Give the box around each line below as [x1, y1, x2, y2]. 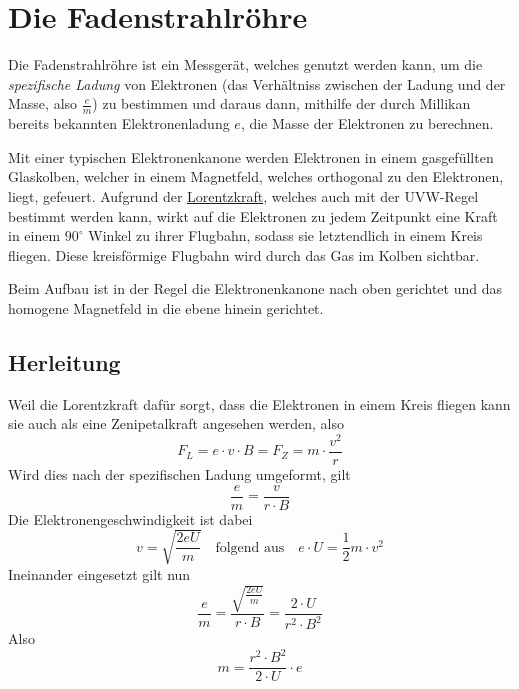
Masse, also [8, 93, 78, 114]
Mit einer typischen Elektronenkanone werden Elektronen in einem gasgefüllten [8, 146, 494, 167]
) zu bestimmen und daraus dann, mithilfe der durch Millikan [92, 93, 471, 114]
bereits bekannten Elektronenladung [8, 113, 230, 134]
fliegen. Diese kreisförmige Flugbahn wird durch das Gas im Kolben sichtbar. [8, 244, 480, 265]
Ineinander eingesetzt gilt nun [8, 563, 191, 584]
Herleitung [8, 346, 121, 377]
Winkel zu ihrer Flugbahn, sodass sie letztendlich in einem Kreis [88, 225, 483, 246]
